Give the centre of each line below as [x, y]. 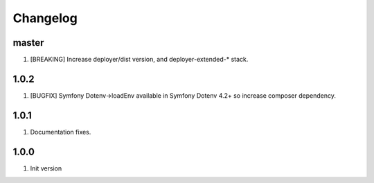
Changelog [45, 18]
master [28, 43]
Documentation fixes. [61, 132]
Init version [46, 168]
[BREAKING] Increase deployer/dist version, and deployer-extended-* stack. [139, 60]
